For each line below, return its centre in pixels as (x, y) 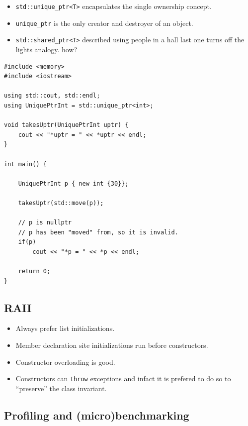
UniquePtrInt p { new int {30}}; (73, 183)
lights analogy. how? (46, 49)
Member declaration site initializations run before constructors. (112, 345)
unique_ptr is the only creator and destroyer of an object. (104, 23)
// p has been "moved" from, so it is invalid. (98, 232)
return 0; (34, 271)
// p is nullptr (45, 223)
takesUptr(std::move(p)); (61, 203)
